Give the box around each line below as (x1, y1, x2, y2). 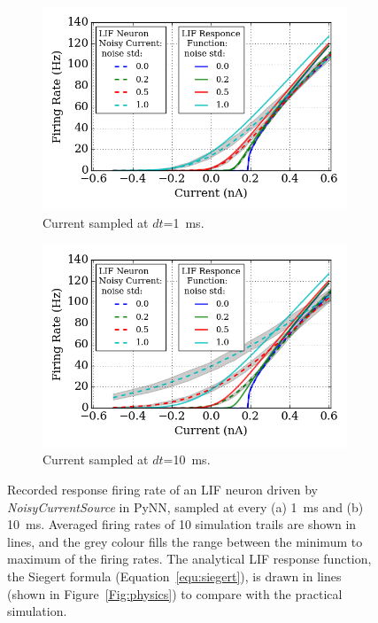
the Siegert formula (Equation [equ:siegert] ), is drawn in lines (7, 567, 342, 585)
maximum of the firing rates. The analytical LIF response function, (7, 549, 372, 568)
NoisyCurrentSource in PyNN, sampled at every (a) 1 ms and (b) (7, 497, 364, 516)
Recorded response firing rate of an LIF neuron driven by (7, 480, 318, 499)
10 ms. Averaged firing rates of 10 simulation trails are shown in (7, 515, 357, 533)
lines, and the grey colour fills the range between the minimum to (7, 532, 363, 550)
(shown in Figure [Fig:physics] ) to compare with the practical (7, 584, 343, 603)
